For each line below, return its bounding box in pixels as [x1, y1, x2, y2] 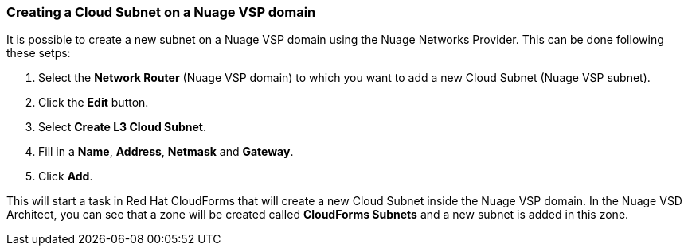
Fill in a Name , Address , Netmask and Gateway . [38, 145, 294, 159]
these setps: [6, 46, 71, 60]
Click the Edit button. [38, 95, 149, 110]
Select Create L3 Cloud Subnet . [38, 120, 206, 134]
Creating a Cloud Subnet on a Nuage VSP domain [6, 4, 316, 20]
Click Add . [38, 169, 93, 184]
